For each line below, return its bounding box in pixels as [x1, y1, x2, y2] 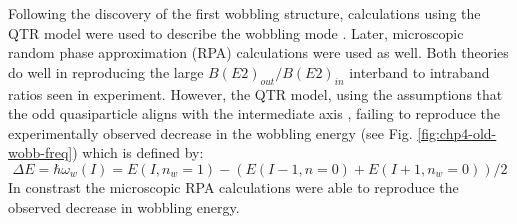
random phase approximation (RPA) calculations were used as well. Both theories [8, 42, 509, 63]
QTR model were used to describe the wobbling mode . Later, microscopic [8, 22, 464, 43]
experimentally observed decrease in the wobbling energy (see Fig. [8, 122, 413, 143]
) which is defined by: [72, 142, 204, 163]
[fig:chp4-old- [417, 122, 497, 143]
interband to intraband [349, 61, 490, 82]
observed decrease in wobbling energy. [8, 196, 240, 217]
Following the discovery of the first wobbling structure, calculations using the [8, 3, 481, 23]
